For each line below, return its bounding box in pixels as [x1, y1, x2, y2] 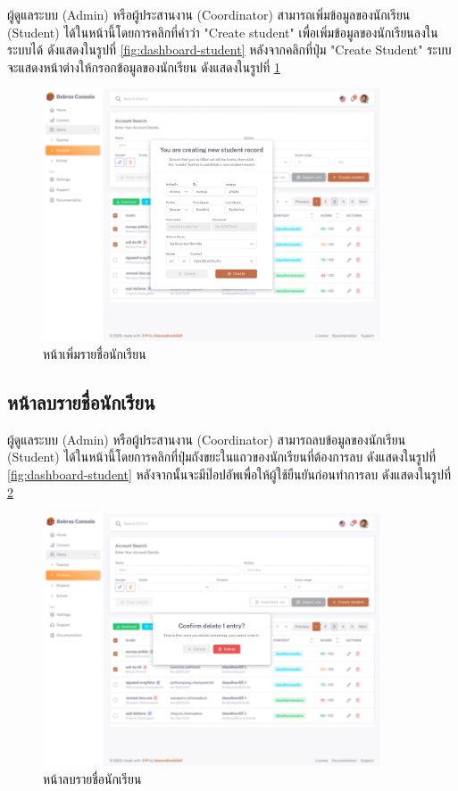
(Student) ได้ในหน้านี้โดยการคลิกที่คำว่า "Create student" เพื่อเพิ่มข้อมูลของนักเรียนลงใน [7, 22, 438, 41]
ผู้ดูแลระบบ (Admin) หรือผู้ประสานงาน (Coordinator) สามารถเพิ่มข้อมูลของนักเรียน [7, 5, 411, 23]
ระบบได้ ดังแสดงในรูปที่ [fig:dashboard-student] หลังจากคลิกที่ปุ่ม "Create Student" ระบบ [7, 40, 452, 59]
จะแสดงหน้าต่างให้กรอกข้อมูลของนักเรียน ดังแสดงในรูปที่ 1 [7, 57, 280, 76]
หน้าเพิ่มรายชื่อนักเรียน [43, 345, 146, 363]
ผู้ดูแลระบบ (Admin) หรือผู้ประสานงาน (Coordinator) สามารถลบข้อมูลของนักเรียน [7, 429, 406, 448]
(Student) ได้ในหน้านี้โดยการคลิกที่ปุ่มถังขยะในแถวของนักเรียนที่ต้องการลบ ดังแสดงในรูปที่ [7, 447, 437, 466]
